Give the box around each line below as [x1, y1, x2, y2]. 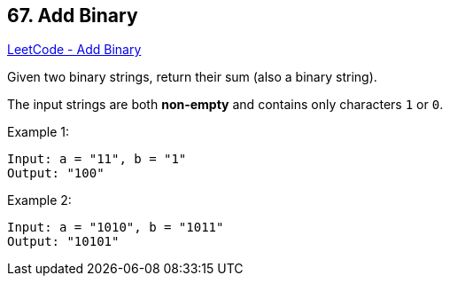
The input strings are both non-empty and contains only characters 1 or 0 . [7, 97, 444, 113]
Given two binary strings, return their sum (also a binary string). [7, 69, 377, 85]
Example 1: [7, 124, 69, 140]
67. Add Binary [7, 4, 138, 27]
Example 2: [7, 193, 72, 208]
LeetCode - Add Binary [7, 42, 142, 58]
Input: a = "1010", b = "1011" [7, 220, 224, 235]
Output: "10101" [7, 234, 120, 249]
